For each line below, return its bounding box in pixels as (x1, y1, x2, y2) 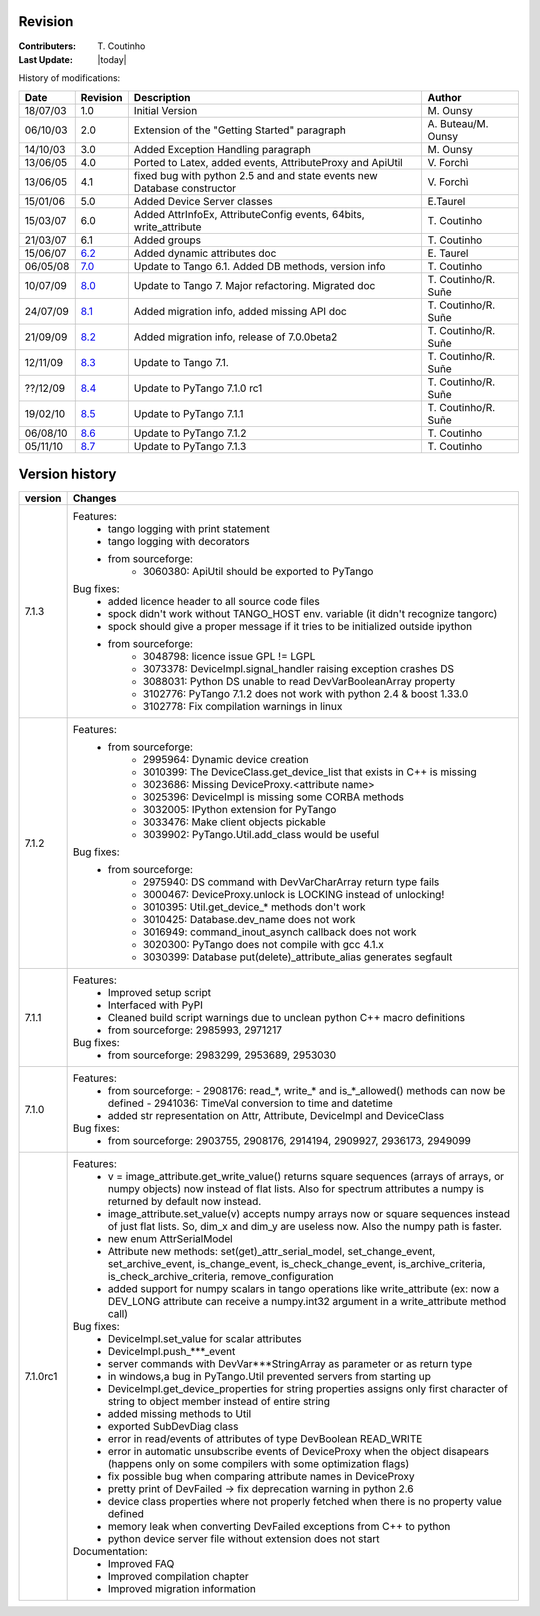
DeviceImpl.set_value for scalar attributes (107, 1332, 302, 1346)
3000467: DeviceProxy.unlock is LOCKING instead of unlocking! (142, 888, 445, 902)
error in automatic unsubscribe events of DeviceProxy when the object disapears (107, 1445, 490, 1459)
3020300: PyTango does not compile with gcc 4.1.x (142, 938, 385, 952)
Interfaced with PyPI (107, 998, 204, 1012)
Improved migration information (107, 1582, 257, 1596)
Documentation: (72, 1545, 149, 1559)
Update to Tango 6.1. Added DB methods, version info (133, 259, 386, 273)
